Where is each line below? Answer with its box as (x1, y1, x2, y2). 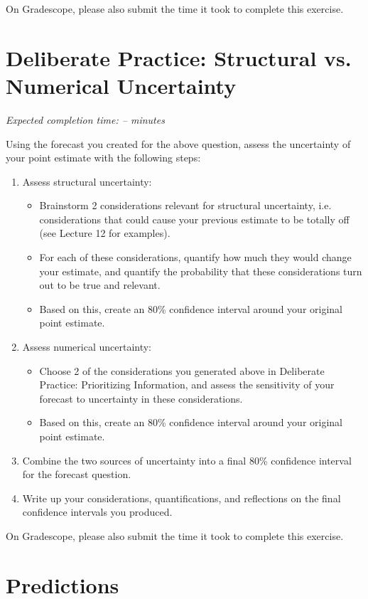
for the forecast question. (22, 467, 131, 482)
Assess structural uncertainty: (22, 174, 152, 189)
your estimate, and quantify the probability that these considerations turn (39, 263, 362, 278)
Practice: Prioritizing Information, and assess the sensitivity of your (39, 377, 335, 392)
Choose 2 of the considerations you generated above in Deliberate (39, 363, 325, 378)
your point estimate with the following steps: (6, 150, 201, 165)
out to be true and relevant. (39, 277, 161, 292)
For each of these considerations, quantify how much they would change (39, 250, 352, 265)
